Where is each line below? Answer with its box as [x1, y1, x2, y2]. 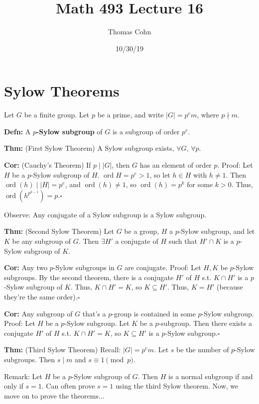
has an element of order [139, 160, 212, 170]
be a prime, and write [97, 109, 164, 120]
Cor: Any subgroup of [4, 308, 73, 318]
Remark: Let [4, 371, 43, 381]
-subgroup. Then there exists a [158, 318, 252, 328]
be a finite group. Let [24, 109, 90, 120]
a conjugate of [115, 236, 158, 246]
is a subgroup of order [112, 126, 180, 136]
